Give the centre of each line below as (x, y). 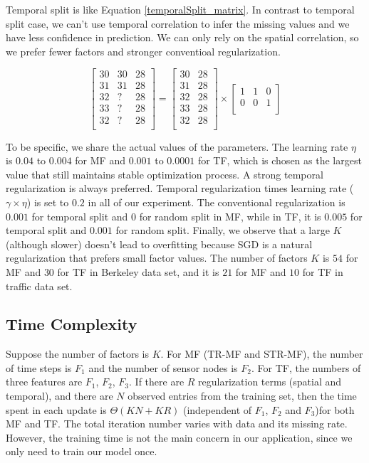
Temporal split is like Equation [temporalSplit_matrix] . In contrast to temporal (180, 9)
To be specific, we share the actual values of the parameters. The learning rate (177, 146)
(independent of (217, 409)
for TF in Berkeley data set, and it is (138, 271)
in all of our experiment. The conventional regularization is (217, 202)
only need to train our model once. (82, 451)
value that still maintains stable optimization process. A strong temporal (165, 174)
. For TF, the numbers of (306, 367)
